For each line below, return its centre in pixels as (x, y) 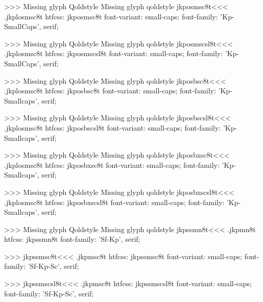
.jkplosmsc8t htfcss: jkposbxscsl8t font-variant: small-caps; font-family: (114, 202)
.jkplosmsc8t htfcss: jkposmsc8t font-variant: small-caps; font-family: (111, 16)
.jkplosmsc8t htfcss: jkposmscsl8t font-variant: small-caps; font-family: (114, 53)
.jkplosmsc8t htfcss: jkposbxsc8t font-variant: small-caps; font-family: (112, 165)
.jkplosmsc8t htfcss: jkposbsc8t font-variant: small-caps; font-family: (110, 91)
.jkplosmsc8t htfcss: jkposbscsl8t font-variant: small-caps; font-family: (113, 127)
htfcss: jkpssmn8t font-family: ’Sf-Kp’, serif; (72, 239)
